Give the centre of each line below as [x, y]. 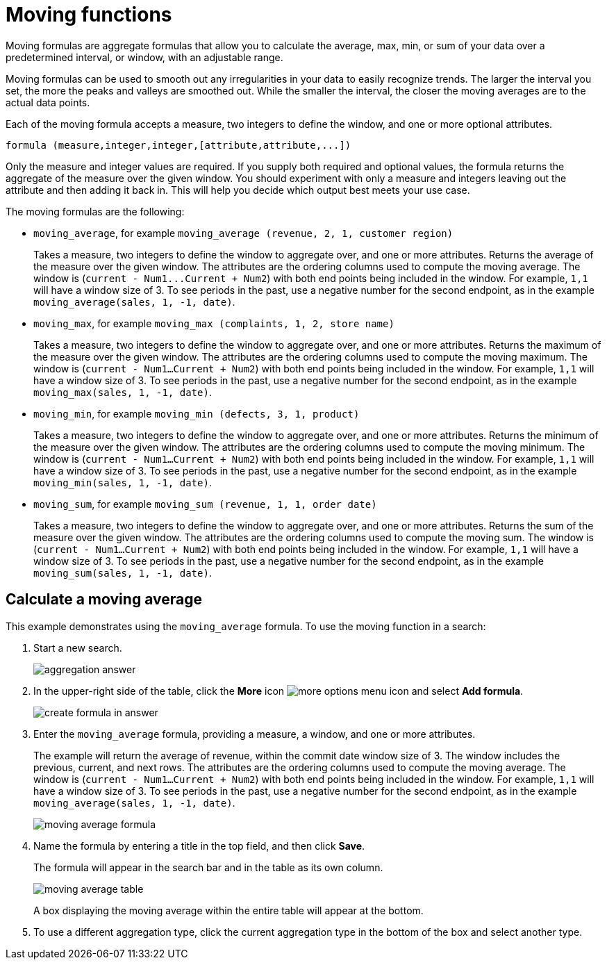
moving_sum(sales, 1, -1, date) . [123, 572]
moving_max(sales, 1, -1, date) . [123, 392]
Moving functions [89, 15]
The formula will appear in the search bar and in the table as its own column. [208, 867]
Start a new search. [78, 648]
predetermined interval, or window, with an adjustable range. [144, 57]
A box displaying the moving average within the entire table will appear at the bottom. [228, 910]
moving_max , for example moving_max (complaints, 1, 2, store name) [214, 323]
